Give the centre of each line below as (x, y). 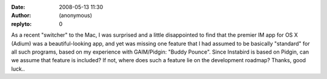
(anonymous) (76, 16)
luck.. (18, 69)
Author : (21, 16)
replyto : (21, 24)
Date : (18, 7)
